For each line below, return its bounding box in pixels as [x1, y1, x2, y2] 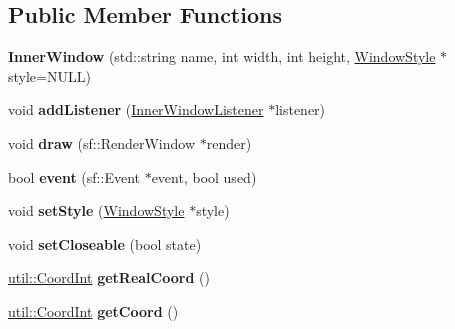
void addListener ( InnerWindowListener [8, 99, 264, 120]
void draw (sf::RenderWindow [8, 132, 196, 153]
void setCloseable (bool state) [8, 233, 202, 254]
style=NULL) [8, 65, 91, 86]
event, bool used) [151, 166, 257, 187]
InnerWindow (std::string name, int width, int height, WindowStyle [8, 46, 436, 67]
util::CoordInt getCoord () [8, 300, 179, 321]
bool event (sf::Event [8, 166, 140, 187]
